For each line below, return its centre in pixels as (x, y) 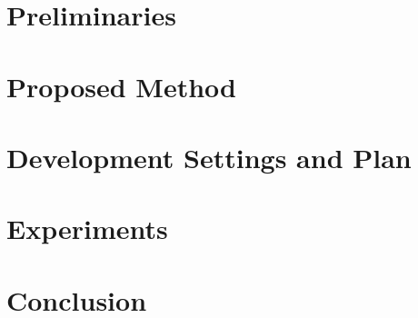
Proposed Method (121, 86)
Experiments (87, 229)
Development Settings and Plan (209, 157)
